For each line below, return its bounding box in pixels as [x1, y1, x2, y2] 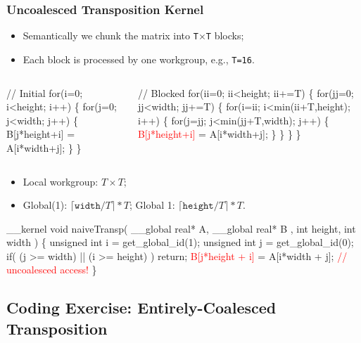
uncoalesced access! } [6, 262, 97, 277]
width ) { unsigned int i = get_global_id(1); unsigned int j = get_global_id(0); [6, 235, 354, 250]
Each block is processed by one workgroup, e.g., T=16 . [23, 51, 255, 66]
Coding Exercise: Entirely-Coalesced [6, 297, 277, 318]
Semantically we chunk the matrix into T [23, 28, 198, 43]
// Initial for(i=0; [6, 85, 83, 100]
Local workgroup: [23, 174, 99, 188]
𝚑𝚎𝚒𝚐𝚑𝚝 [182, 201, 214, 212]
